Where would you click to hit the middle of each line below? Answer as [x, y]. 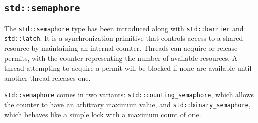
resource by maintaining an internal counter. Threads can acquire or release [121, 48]
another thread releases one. [47, 77]
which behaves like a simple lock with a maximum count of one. [103, 114]
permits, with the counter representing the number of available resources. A [121, 58]
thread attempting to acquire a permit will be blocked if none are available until [128, 68]
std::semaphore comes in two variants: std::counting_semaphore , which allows [129, 95]
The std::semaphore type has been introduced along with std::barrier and [124, 28]
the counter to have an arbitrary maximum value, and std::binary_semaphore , [127, 105]
